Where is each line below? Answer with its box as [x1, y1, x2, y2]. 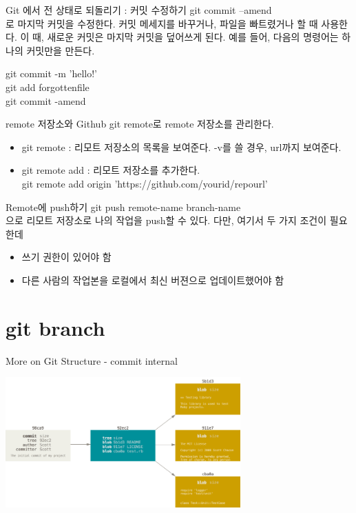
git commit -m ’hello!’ [6, 66, 97, 81]
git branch [6, 313, 105, 341]
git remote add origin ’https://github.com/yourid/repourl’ [21, 176, 268, 190]
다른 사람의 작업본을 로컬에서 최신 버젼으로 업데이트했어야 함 [21, 272, 284, 287]
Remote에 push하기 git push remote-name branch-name [6, 199, 241, 214]
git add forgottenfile [6, 79, 90, 94]
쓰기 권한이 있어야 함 [21, 250, 112, 264]
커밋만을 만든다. [26, 43, 95, 57]
